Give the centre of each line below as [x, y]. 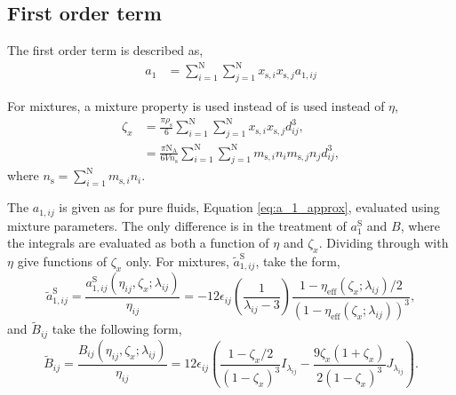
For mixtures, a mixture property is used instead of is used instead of [196, 106]
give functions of [62, 261]
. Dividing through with [384, 243]
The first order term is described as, [105, 50]
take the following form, [117, 329]
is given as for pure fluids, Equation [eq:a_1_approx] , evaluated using [249, 207]
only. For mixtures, [177, 261]
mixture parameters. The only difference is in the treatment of [177, 225]
